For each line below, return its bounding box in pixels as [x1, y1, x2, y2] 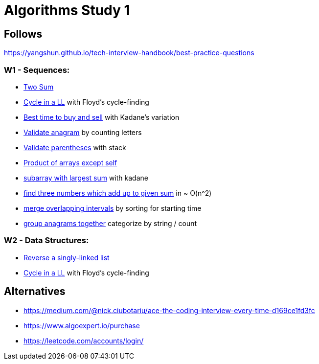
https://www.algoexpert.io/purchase [23, 321, 140, 330]
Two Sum [23, 82, 54, 91]
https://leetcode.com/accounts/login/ [23, 336, 144, 345]
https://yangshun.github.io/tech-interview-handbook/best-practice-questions [4, 48, 254, 57]
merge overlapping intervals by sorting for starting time [23, 204, 202, 212]
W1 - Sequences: [4, 65, 70, 75]
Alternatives [4, 285, 66, 298]
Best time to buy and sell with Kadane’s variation [23, 113, 180, 121]
